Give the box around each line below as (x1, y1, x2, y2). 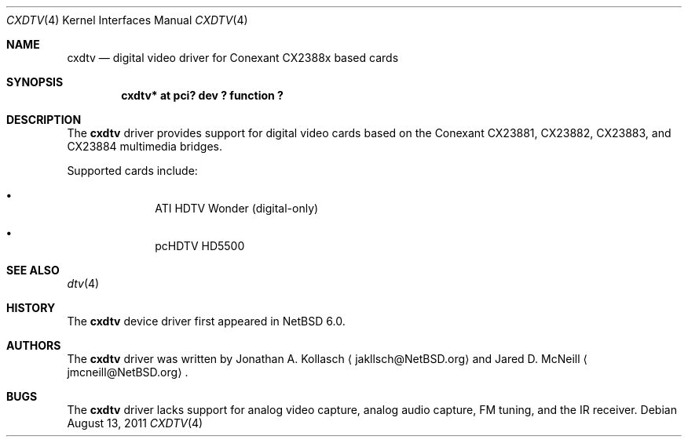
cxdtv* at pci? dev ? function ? (121, 89, 284, 102)
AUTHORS (6, 339, 61, 352)
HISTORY (6, 301, 56, 314)
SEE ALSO (6, 263, 60, 277)
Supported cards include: (67, 164, 198, 177)
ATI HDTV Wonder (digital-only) (155, 202, 319, 215)
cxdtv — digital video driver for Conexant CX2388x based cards (67, 51, 399, 64)
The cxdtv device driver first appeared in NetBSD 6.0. (67, 314, 346, 328)
